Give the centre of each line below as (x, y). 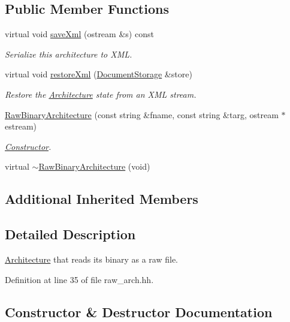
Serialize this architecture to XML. (69, 54)
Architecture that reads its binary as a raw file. (91, 259)
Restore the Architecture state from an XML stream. (101, 94)
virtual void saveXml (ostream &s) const (79, 34)
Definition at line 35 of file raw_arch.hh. (79, 279)
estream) (21, 126)
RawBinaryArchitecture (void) (94, 166)
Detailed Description (70, 234)
